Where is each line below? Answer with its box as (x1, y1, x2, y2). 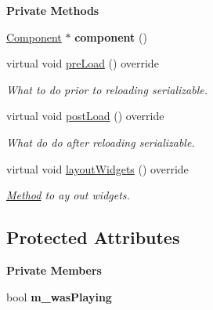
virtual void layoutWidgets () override (6, 160, 189, 177)
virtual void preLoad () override (6, 55, 159, 71)
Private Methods (6, 2, 99, 18)
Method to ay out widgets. (6, 187, 130, 203)
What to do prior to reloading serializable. (6, 81, 208, 97)
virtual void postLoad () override (6, 108, 164, 124)
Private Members (6, 261, 102, 278)
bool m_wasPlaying (6, 288, 112, 305)
